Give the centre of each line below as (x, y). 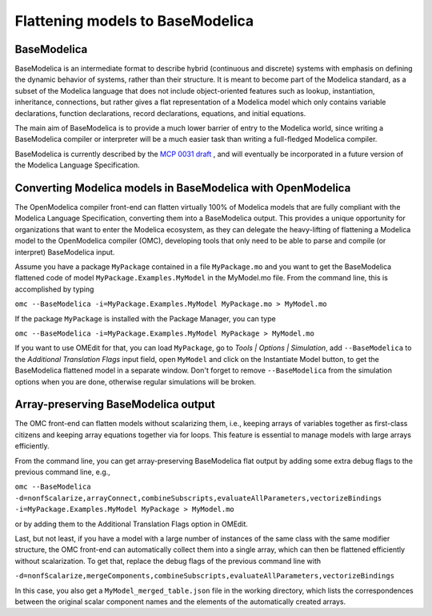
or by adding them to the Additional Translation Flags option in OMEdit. (131, 524)
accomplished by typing (54, 289)
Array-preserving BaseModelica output (115, 405)
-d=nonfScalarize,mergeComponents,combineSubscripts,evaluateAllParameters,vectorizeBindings (205, 576)
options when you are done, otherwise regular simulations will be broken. (135, 381)
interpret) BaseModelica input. (65, 252)
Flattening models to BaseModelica (134, 21)
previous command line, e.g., (63, 472)
